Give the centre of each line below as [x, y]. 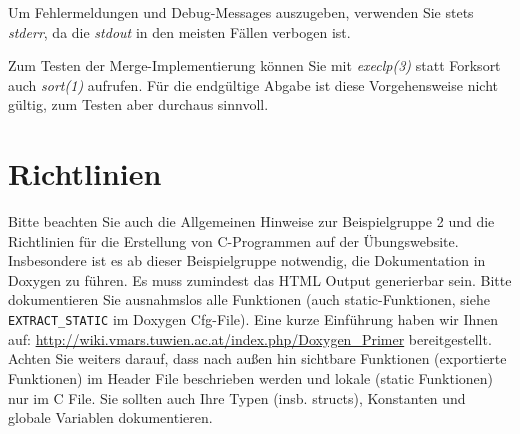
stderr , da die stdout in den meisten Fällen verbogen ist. [179, 31]
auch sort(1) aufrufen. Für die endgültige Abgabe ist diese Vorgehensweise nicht [253, 84]
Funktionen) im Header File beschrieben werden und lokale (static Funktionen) [251, 377]
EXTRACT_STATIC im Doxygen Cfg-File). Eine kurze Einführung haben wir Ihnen [253, 319]
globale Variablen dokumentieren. [110, 417]
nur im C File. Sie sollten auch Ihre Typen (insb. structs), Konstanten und [237, 397]
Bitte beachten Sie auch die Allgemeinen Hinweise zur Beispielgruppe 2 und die [251, 221]
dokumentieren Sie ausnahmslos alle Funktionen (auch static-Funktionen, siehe [249, 299]
